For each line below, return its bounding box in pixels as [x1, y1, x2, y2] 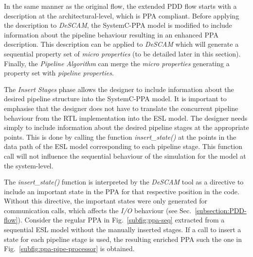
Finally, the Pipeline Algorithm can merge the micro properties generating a [4, 58, 230, 68]
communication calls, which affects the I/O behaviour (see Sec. [4, 205, 192, 215]
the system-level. [4, 160, 54, 170]
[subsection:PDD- [195, 205, 247, 215]
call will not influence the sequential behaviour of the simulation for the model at [4, 150, 246, 161]
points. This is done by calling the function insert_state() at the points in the [4, 131, 236, 142]
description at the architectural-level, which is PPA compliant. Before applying [4, 10, 239, 20]
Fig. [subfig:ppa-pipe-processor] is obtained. [4, 243, 135, 254]
